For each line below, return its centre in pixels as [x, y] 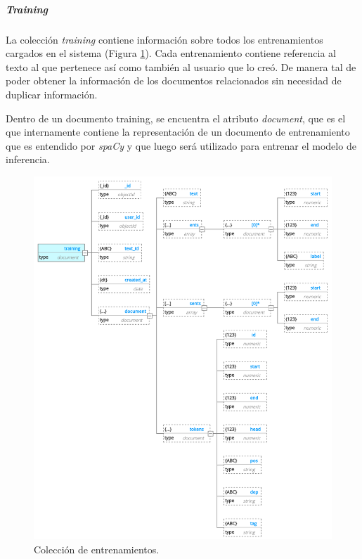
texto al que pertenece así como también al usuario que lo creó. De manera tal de [181, 66]
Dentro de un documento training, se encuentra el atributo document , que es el [176, 118]
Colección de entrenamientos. [97, 549]
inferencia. [28, 159]
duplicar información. [52, 94]
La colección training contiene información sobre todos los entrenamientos [164, 39]
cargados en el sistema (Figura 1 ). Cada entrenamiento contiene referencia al [171, 53]
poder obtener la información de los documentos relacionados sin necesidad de [174, 81]
